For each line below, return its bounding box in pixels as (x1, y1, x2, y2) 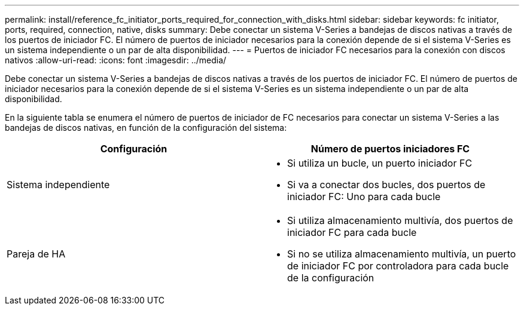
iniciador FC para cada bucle (287, 226, 417, 238)
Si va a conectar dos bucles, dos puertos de (287, 179, 486, 191)
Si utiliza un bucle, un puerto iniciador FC (287, 157, 473, 169)
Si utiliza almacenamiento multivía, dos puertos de (287, 214, 513, 226)
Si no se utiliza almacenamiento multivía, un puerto (287, 248, 516, 260)
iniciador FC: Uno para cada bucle (287, 191, 441, 202)
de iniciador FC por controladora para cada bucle (287, 260, 509, 272)
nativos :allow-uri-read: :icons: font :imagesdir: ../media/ (5, 55, 227, 65)
